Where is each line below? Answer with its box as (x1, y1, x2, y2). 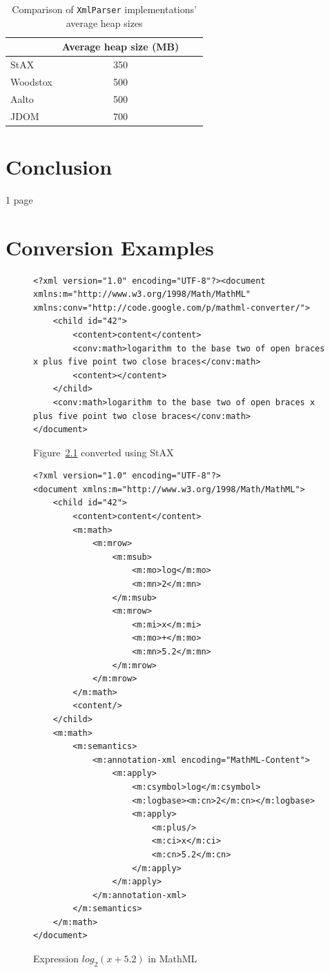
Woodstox (10, 74, 52, 88)
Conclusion (6, 152, 113, 180)
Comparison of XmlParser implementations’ (12, 2, 197, 16)
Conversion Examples (6, 233, 214, 261)
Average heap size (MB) (61, 39, 179, 54)
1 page (6, 192, 33, 206)
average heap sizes (66, 15, 143, 30)
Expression (33, 951, 79, 966)
